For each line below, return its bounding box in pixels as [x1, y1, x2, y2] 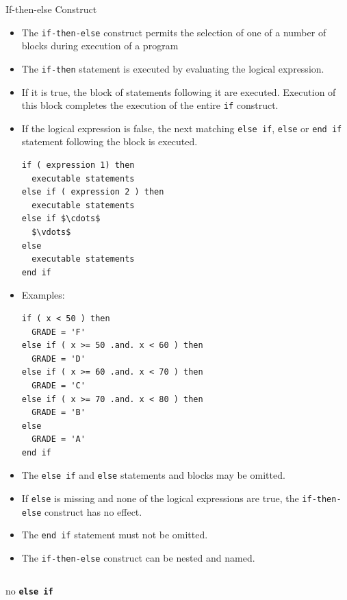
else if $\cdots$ [21, 214, 101, 224]
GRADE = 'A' [31, 434, 86, 445]
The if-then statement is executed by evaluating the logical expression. [21, 61, 324, 75]
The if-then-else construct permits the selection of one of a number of [21, 25, 326, 39]
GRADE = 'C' [31, 380, 86, 390]
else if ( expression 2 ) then [21, 187, 164, 197]
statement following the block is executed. [21, 134, 198, 149]
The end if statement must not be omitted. [21, 527, 208, 542]
